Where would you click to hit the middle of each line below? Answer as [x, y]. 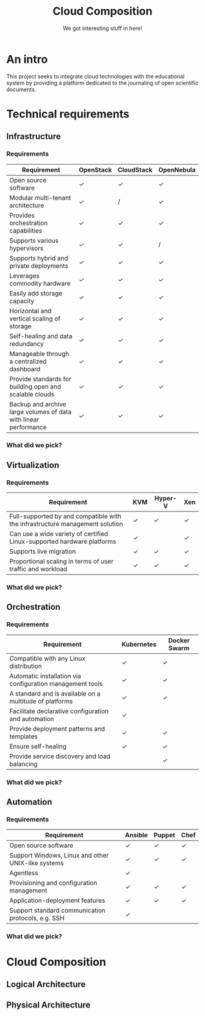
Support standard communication [57, 911]
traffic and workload [38, 569]
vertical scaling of [35, 318]
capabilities [26, 231]
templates [23, 736]
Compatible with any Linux [47, 658]
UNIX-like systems [37, 863]
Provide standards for [40, 379]
